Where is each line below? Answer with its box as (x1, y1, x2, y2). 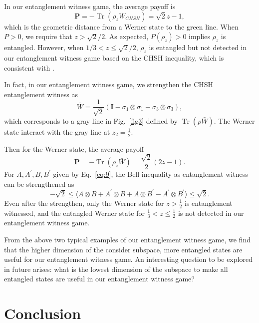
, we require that (21, 31, 72, 42)
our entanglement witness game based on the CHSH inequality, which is (4, 52, 224, 63)
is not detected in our (178, 207, 244, 218)
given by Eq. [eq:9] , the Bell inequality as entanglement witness (53, 169, 248, 179)
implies (189, 31, 210, 42)
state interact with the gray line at (4, 126, 110, 137)
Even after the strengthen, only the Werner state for (4, 197, 164, 208)
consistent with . (4, 62, 54, 73)
